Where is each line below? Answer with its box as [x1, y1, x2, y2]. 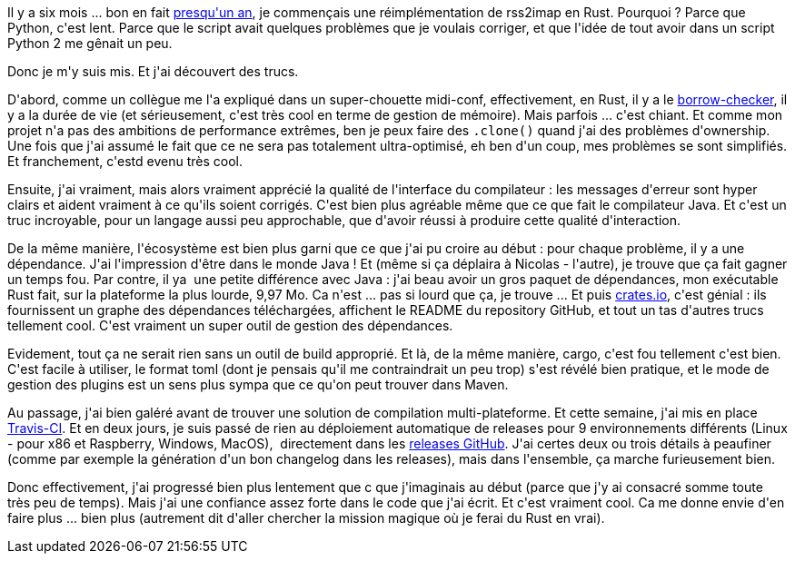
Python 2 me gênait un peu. [7, 35, 173, 51]
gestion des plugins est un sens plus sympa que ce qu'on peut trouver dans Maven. [7, 377, 509, 392]
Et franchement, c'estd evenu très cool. [7, 153, 243, 169]
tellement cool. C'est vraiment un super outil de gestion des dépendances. [7, 318, 453, 333]
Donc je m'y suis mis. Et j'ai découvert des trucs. [7, 64, 299, 79]
